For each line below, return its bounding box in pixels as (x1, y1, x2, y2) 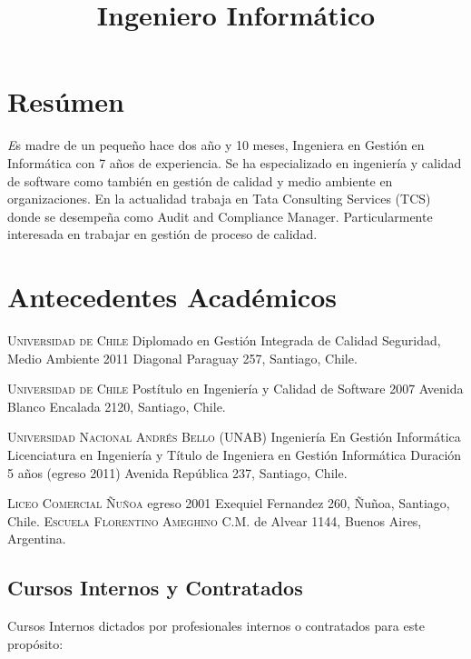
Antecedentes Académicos (7, 278, 337, 315)
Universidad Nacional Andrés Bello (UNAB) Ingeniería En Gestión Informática (7, 427, 461, 446)
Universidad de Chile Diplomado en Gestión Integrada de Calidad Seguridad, (7, 331, 441, 349)
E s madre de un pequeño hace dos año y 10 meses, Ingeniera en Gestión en (7, 135, 425, 155)
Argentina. (7, 529, 66, 548)
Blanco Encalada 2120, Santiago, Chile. (7, 396, 226, 415)
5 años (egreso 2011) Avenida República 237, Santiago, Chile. (7, 463, 348, 482)
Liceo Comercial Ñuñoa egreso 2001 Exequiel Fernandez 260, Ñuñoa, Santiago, (7, 494, 450, 513)
